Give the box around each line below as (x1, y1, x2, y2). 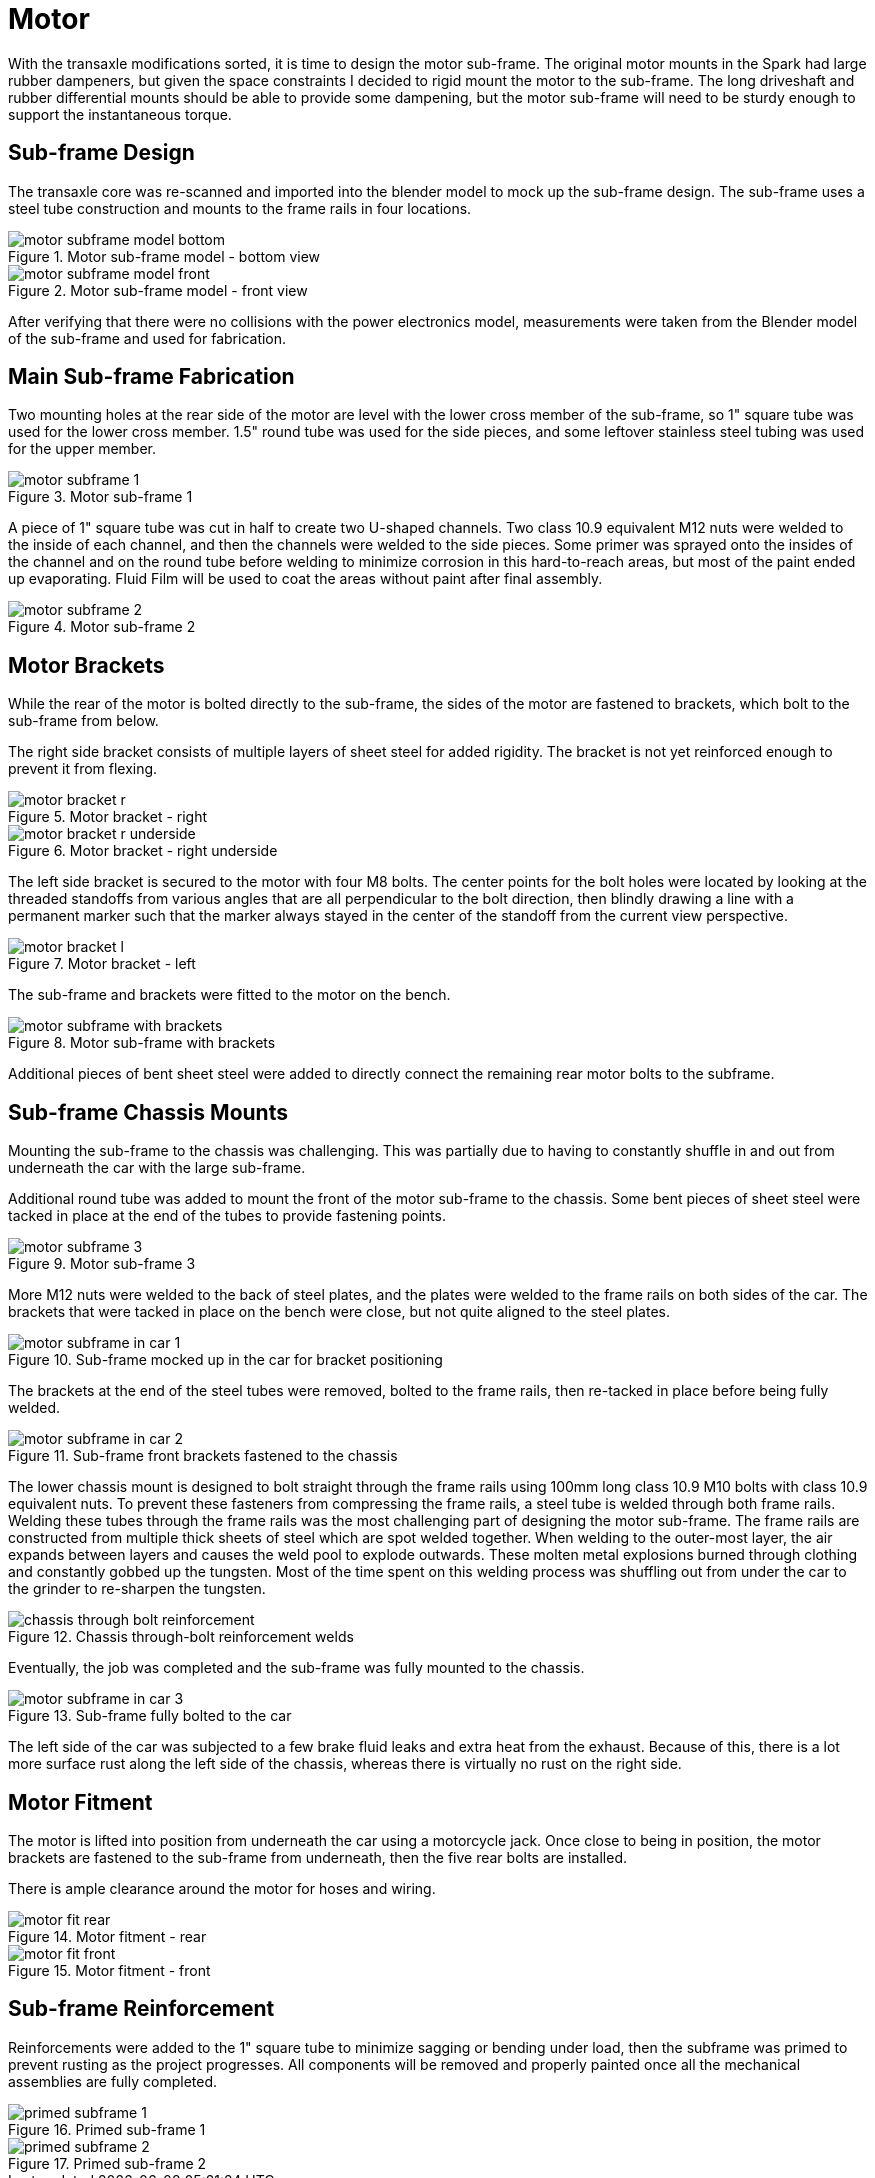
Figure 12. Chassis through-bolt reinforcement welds (8, 1628, 354, 1646)
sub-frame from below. (8, 712, 159, 730)
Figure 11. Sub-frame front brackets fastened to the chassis (8, 1447, 398, 1465)
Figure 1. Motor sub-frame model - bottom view (8, 247, 321, 265)
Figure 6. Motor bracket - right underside (8, 842, 278, 860)
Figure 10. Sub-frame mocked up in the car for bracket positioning (8, 1351, 443, 1369)
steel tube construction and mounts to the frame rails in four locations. (8, 199, 472, 217)
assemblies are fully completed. (8, 2072, 218, 2090)
